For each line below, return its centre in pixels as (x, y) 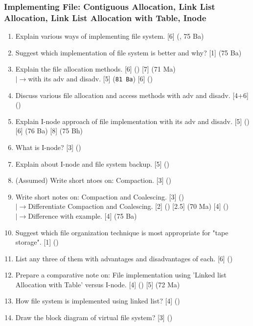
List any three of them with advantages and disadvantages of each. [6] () (124, 258)
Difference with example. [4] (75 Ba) (82, 215)
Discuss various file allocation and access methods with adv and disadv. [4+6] (132, 95)
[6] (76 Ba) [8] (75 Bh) (49, 131)
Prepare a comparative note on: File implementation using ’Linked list (121, 275)
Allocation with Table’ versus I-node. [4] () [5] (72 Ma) (98, 284)
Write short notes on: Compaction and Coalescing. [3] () (100, 196)
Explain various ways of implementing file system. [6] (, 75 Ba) (110, 36)
